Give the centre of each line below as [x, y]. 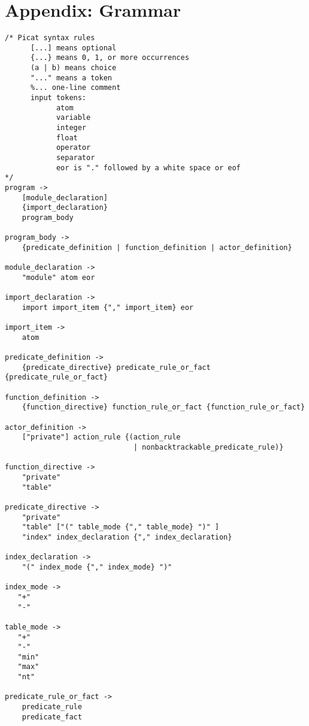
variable [73, 118]
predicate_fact [52, 717]
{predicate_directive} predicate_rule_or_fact [116, 367]
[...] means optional [73, 48]
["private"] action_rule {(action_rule [101, 437]
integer [71, 128]
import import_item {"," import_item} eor [107, 307]
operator [73, 148]
